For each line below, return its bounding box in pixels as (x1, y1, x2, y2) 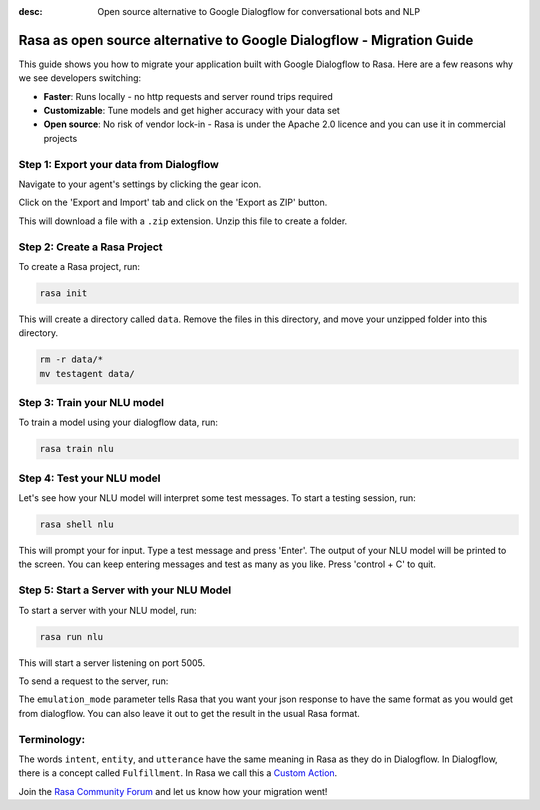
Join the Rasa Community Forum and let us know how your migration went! (18, 785, 328, 797)
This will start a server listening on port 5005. (18, 656, 206, 669)
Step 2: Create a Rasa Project (18, 240, 164, 254)
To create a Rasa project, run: (18, 260, 140, 272)
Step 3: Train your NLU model (18, 396, 165, 410)
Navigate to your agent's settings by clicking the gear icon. (18, 178, 262, 190)
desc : (18, 6, 43, 17)
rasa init (39, 287, 88, 299)
